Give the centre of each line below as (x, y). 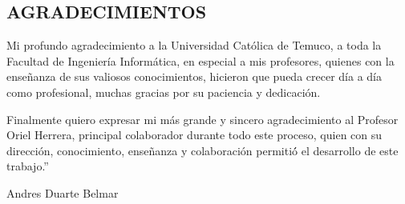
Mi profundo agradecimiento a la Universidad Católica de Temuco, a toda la (194, 45)
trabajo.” (28, 166)
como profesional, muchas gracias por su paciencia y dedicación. (164, 92)
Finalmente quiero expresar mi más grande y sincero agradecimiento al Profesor (202, 119)
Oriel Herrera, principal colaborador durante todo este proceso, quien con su (194, 135)
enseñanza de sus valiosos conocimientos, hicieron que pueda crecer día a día (194, 76)
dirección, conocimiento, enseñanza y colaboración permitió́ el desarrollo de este (202, 150)
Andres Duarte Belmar (63, 192)
